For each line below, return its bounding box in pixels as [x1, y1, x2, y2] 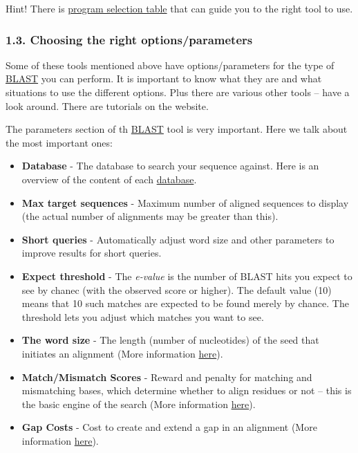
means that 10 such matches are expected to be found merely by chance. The [21, 296, 349, 311]
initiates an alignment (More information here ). [21, 346, 223, 360]
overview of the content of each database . [21, 172, 197, 186]
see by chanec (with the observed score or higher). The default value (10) [21, 282, 332, 297]
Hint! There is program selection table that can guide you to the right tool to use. [6, 1, 353, 15]
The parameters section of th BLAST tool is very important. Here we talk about [6, 122, 348, 136]
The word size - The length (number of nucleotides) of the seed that [21, 333, 319, 347]
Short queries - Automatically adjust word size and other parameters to [21, 232, 335, 246]
